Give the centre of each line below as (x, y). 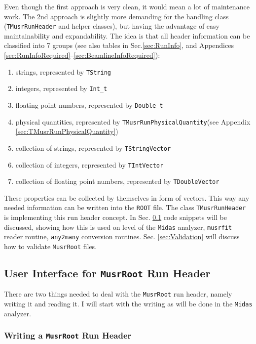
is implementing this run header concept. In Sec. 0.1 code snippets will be (115, 217)
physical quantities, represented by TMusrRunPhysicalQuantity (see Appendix (133, 121)
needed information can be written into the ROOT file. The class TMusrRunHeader (125, 207)
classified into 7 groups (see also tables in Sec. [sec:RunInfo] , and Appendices (119, 45)
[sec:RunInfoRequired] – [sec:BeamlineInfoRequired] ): (82, 55)
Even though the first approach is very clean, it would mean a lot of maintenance (127, 6)
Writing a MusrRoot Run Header (68, 335)
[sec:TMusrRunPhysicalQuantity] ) (67, 131)
